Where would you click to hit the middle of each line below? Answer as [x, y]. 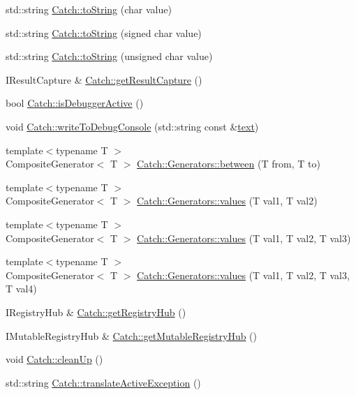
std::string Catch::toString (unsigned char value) [109, 56]
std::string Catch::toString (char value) [89, 9]
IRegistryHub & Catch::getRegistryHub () [96, 312]
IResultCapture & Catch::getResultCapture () [104, 79]
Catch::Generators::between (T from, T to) [229, 164]
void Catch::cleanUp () [54, 359]
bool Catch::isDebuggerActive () [75, 103]
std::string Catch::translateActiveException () [103, 382]
